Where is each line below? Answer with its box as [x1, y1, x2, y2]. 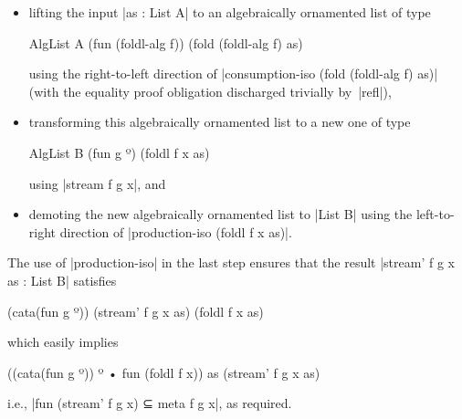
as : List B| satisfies [7, 270, 117, 289]
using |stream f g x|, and [28, 173, 166, 193]
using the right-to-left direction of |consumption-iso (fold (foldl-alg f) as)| [28, 64, 438, 83]
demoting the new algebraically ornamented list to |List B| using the [28, 204, 413, 224]
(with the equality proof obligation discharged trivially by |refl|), [28, 81, 392, 100]
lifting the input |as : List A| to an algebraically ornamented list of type [28, 3, 431, 21]
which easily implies [7, 332, 119, 351]
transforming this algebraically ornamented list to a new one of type [28, 112, 411, 131]
